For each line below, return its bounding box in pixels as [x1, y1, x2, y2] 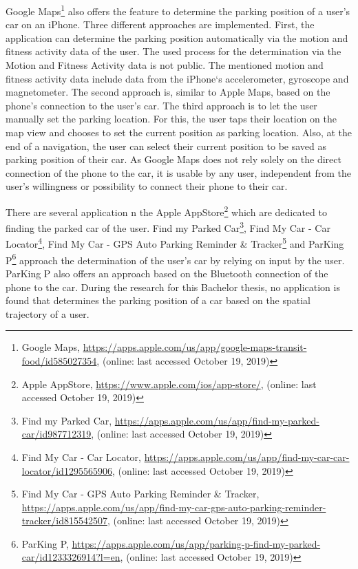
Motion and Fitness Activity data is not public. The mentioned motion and [6, 58, 324, 72]
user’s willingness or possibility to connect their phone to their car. [6, 179, 288, 193]
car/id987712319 [21, 427, 92, 441]
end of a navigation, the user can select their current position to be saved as [6, 138, 327, 153]
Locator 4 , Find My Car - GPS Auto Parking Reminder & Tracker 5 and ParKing [6, 235, 344, 251]
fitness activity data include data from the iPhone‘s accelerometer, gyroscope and [6, 71, 349, 85]
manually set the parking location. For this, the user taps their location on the [6, 111, 337, 126]
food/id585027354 [21, 353, 97, 367]
